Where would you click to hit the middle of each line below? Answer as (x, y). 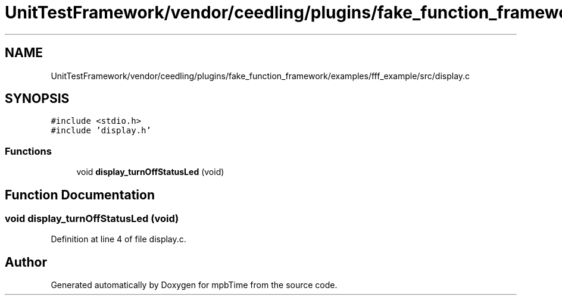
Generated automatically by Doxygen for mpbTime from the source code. (194, 285)
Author (26, 262)
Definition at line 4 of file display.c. (118, 239)
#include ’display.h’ (101, 131)
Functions (28, 151)
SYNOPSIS (37, 99)
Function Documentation (80, 195)
